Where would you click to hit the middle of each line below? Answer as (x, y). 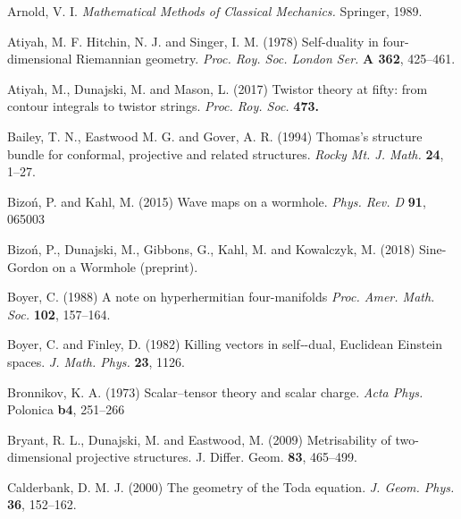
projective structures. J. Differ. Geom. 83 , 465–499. (217, 457)
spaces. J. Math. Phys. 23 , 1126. (96, 361)
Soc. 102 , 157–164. (59, 314)
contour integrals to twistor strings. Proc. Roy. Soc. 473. (163, 106)
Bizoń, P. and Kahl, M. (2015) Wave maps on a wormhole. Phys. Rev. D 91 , (217, 201)
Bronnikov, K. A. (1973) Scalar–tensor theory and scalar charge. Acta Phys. (215, 391)
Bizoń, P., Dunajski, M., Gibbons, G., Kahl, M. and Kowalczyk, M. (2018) (211, 248)
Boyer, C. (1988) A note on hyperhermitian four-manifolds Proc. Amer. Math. (221, 297)
